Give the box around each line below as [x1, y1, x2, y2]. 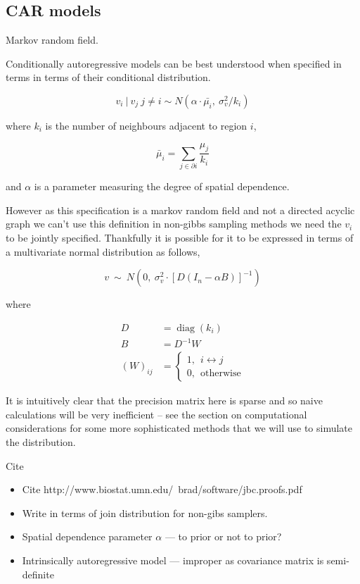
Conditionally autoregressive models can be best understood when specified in [6, 56, 342, 70]
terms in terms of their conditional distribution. [6, 70, 211, 85]
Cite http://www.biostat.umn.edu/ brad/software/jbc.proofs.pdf [22, 482, 302, 497]
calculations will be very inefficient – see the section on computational [6, 406, 307, 421]
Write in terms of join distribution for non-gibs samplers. [22, 505, 268, 520]
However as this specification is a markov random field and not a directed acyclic [6, 202, 355, 217]
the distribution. [6, 435, 76, 449]
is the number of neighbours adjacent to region [45, 118, 247, 132]
